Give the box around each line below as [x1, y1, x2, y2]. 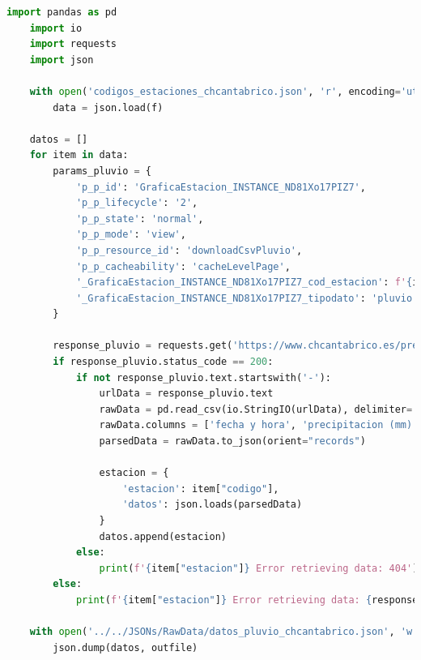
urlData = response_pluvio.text [99, 388, 274, 400]
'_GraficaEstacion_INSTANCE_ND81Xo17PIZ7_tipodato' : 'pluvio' [75, 292, 419, 304]
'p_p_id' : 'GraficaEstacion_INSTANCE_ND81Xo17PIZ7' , [75, 181, 366, 193]
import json [29, 54, 94, 66]
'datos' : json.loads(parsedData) [122, 499, 303, 511]
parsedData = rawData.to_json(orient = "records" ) [99, 435, 366, 448]
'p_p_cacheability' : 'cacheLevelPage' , [75, 260, 291, 272]
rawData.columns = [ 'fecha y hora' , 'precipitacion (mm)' [99, 419, 419, 431]
